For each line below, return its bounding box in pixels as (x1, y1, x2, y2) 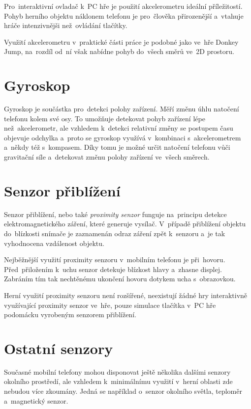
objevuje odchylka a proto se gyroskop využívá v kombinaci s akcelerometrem (4, 132, 241, 142)
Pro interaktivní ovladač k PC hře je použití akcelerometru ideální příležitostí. (4, 1, 243, 11)
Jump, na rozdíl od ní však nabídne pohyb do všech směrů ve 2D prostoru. (4, 46, 234, 56)
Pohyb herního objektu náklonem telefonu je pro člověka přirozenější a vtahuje (4, 10, 244, 21)
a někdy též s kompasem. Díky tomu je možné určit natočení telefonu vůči (4, 142, 230, 152)
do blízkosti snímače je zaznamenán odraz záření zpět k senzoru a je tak (4, 228, 225, 238)
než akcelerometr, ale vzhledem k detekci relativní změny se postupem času (4, 123, 233, 133)
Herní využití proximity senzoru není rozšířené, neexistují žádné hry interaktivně (4, 290, 248, 300)
